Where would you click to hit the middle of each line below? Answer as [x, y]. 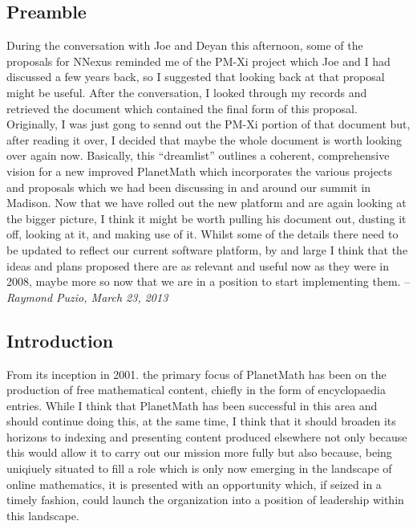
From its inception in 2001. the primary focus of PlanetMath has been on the [196, 374]
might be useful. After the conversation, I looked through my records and [187, 92]
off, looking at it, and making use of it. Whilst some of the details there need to [202, 234]
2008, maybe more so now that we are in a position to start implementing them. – [208, 281]
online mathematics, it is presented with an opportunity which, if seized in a [194, 484]
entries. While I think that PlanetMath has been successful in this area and [192, 405]
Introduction [60, 340]
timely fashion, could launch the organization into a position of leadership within [205, 500]
